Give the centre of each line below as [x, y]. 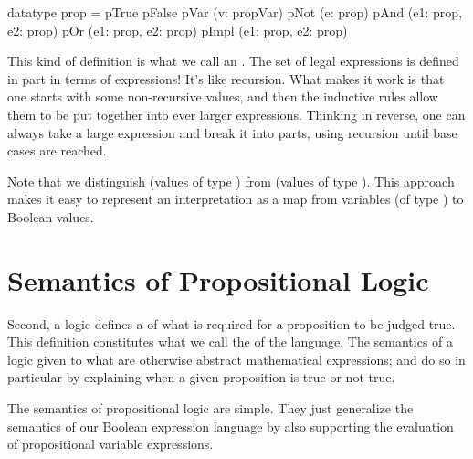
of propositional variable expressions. [110, 444]
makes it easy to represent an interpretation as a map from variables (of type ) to [236, 199]
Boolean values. [51, 216]
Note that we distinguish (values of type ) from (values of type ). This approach [231, 181]
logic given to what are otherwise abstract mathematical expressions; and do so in [236, 359]
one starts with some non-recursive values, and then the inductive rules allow [223, 96]
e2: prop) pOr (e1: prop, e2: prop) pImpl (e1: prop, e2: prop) [178, 30]
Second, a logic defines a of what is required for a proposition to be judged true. [231, 323]
